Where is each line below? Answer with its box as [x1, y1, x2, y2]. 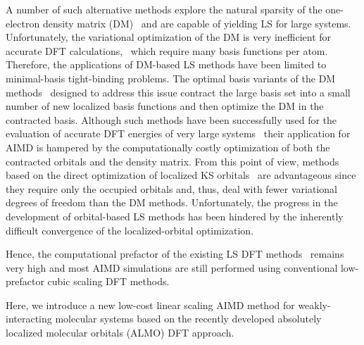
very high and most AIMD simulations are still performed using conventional [6, 260, 338, 275]
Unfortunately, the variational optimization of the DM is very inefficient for [6, 30, 332, 44]
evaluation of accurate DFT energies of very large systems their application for [6, 126, 351, 141]
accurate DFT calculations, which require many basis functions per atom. [6, 43, 328, 58]
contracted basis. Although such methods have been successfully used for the [6, 112, 337, 127]
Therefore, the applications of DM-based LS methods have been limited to [6, 57, 327, 72]
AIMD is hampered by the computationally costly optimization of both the [6, 139, 330, 154]
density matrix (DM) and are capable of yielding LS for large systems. [42, 15, 351, 30]
